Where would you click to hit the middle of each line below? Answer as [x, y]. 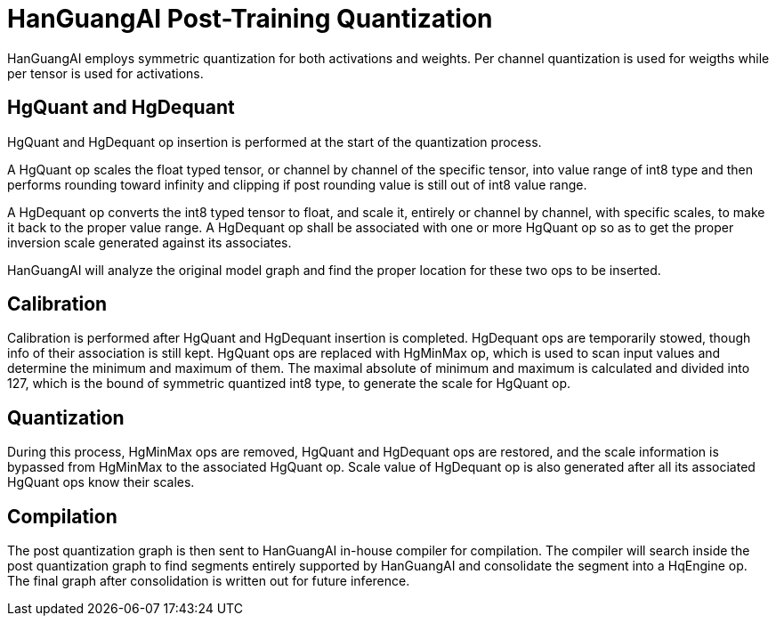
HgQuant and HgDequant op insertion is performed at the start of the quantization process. [275, 142]
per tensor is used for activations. [105, 73]
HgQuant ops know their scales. [101, 482]
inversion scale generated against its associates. [150, 242]
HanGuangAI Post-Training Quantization [250, 19]
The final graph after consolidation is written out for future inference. [209, 581]
